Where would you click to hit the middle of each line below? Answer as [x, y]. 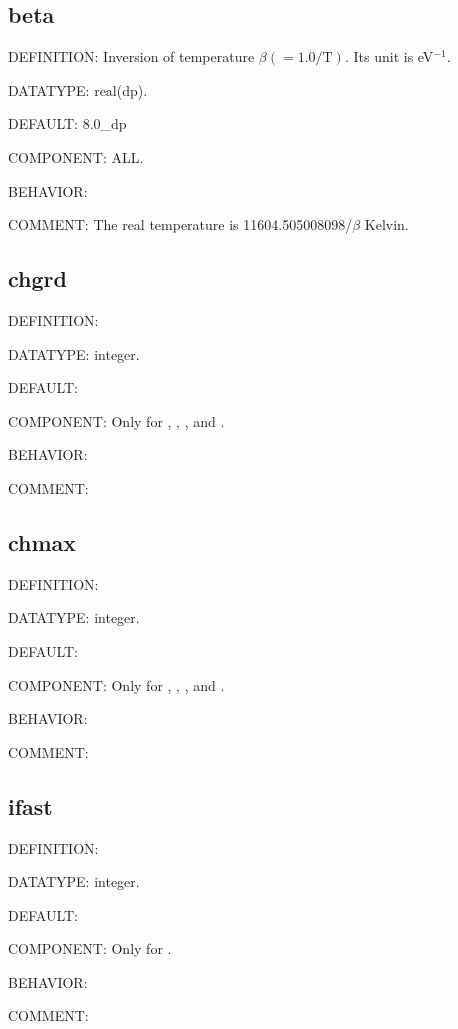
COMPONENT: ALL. [76, 156]
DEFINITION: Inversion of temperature [131, 56]
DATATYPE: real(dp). [78, 89]
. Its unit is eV [389, 56]
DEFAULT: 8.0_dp [67, 123]
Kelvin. [386, 224]
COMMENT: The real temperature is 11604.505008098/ [180, 224]
